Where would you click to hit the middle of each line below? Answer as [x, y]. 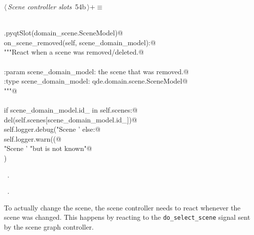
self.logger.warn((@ [33, 138]
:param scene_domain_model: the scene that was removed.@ [96, 71]
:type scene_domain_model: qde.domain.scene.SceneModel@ [96, 81]
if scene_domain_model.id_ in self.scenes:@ [71, 109]
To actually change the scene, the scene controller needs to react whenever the [122, 207]
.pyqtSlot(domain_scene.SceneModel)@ [64, 33]
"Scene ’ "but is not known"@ [48, 148]
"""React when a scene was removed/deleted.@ [74, 52]
